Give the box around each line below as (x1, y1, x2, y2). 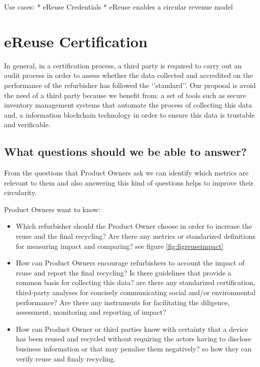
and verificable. (4, 119, 51, 130)
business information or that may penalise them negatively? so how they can (16, 343, 252, 353)
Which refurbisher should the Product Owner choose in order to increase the (16, 221, 252, 231)
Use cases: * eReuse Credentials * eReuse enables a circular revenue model (4, 2, 233, 12)
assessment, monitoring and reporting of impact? (16, 307, 166, 317)
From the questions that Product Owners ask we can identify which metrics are (4, 167, 249, 178)
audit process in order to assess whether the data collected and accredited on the (4, 70, 253, 80)
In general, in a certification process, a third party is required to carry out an (4, 60, 242, 70)
